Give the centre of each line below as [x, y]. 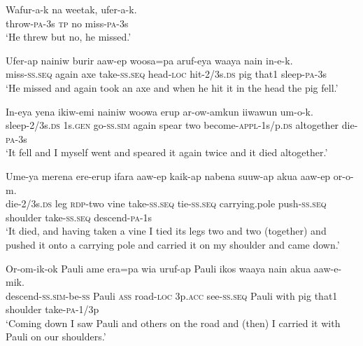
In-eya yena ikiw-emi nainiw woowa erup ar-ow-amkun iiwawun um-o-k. [159, 111]
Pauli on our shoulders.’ [56, 337]
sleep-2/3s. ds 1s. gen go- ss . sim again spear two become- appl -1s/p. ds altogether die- [182, 125]
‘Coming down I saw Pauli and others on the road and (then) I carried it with [173, 323]
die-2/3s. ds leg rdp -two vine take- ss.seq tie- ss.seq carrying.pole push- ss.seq [166, 203]
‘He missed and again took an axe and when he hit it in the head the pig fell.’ [172, 87]
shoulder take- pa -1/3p [52, 309]
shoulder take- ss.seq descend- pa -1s [79, 217]
